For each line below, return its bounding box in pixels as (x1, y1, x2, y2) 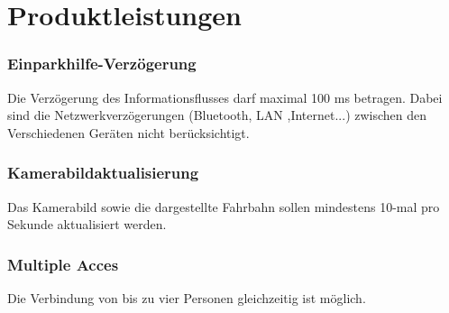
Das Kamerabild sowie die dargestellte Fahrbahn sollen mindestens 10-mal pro (7, 197, 440, 216)
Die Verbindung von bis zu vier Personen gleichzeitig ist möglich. (7, 289, 366, 307)
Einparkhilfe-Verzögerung (7, 52, 197, 75)
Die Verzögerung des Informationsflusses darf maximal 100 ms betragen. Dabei (7, 87, 443, 106)
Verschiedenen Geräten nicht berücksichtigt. (7, 123, 250, 142)
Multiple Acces (7, 253, 119, 275)
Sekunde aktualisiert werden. (7, 215, 167, 234)
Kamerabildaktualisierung (7, 161, 199, 184)
